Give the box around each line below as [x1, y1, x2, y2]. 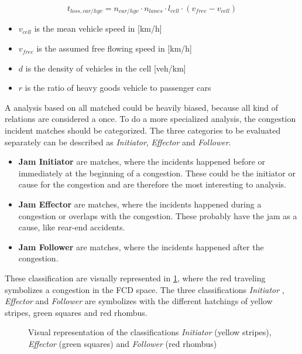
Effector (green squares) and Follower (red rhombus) [28, 337, 217, 349]
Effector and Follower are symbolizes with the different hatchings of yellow [5, 295, 273, 307]
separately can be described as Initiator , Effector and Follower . [5, 135, 231, 148]
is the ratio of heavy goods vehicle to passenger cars [25, 81, 211, 94]
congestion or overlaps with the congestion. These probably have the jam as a [18, 209, 297, 222]
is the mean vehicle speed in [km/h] [34, 22, 162, 35]
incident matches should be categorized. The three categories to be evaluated [5, 124, 281, 137]
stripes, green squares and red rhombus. [5, 306, 147, 318]
